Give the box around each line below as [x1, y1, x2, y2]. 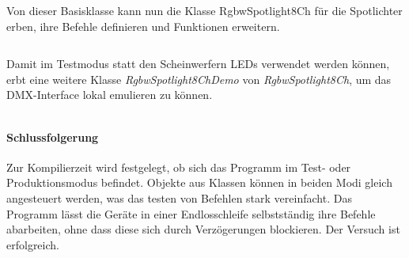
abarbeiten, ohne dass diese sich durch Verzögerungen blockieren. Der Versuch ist [6, 221, 400, 237]
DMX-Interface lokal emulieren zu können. [6, 86, 213, 103]
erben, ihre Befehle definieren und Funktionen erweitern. [6, 17, 280, 34]
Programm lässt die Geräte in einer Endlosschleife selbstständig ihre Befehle [6, 205, 376, 222]
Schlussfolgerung [6, 128, 99, 145]
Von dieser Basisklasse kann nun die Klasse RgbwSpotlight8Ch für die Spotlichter [6, 2, 403, 18]
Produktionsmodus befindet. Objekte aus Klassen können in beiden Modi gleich [6, 174, 392, 191]
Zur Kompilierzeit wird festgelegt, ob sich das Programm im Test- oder [6, 158, 351, 175]
